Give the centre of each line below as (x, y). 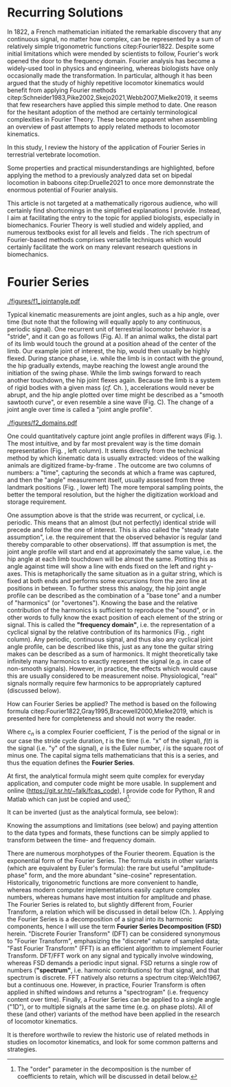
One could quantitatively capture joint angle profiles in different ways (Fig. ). (115, 436)
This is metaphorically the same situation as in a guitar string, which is (123, 573)
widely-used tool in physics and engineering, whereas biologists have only (113, 68)
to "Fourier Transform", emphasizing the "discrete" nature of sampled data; (113, 941)
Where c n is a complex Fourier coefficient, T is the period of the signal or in (114, 732)
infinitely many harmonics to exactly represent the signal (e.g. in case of (109, 661)
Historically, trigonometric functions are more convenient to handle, (103, 883)
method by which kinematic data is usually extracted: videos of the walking (113, 458)
